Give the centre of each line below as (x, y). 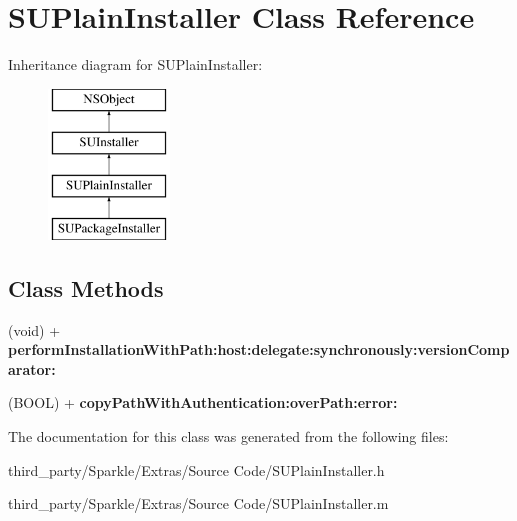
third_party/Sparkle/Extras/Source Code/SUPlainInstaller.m (198, 503)
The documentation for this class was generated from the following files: (228, 436)
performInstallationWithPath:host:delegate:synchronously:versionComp (259, 349)
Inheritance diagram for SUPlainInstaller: (135, 64)
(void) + (34, 329)
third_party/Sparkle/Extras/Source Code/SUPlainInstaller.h (196, 469)
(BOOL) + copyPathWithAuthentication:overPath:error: (203, 402)
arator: (32, 368)
